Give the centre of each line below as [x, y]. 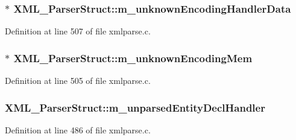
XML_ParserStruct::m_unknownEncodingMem [133, 58]
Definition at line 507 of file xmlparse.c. [78, 31]
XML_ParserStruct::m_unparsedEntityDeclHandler [135, 107]
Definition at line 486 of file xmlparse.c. [78, 129]
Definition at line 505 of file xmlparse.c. [78, 81]
